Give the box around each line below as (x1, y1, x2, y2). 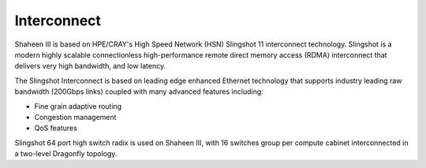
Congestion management (34, 112, 117, 121)
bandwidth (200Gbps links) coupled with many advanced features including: (14, 87, 263, 96)
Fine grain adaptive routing (34, 101, 122, 110)
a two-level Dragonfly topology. (14, 149, 118, 159)
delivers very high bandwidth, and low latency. (14, 62, 166, 71)
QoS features (34, 123, 78, 133)
